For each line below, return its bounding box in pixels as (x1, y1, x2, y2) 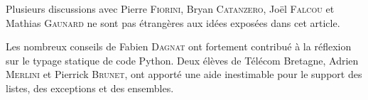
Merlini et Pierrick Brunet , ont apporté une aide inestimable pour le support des (6, 67, 362, 82)
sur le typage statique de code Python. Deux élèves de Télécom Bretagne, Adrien (6, 52, 359, 67)
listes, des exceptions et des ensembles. (6, 80, 174, 95)
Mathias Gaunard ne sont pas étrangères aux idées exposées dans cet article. (6, 15, 340, 30)
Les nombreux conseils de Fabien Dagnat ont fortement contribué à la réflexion (6, 39, 352, 54)
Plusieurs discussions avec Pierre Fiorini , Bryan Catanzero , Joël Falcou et (6, 1, 335, 16)
